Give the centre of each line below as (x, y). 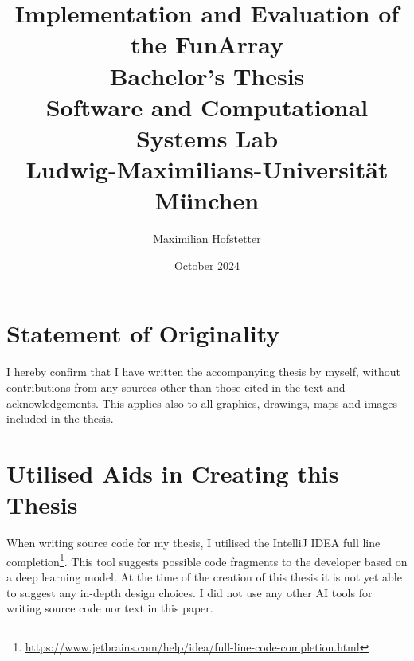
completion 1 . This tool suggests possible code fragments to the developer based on (207, 560)
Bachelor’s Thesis (207, 75)
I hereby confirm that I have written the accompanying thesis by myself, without (203, 372)
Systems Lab (207, 137)
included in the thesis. (60, 419)
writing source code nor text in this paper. (110, 608)
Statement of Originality (143, 333)
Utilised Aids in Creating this (173, 473)
